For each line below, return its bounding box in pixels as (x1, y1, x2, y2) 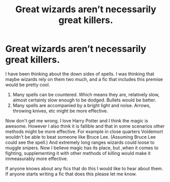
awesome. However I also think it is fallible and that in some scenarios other (5, 123, 165, 129)
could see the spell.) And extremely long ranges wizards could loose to (5, 139, 155, 145)
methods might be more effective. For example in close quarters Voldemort (5, 128, 163, 135)
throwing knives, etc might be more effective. (12, 108, 108, 114)
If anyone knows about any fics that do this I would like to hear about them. (5, 165, 163, 171)
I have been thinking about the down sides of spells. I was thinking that (5, 70, 155, 77)
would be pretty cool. (5, 82, 50, 88)
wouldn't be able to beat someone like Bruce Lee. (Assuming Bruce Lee (5, 134, 156, 140)
